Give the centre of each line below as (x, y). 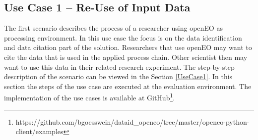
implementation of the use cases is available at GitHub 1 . (90, 97)
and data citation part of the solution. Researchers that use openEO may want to (128, 47)
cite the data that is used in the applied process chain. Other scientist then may (126, 57)
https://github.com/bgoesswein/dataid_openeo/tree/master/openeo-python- (132, 121)
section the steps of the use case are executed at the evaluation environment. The (128, 86)
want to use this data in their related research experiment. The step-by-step (119, 67)
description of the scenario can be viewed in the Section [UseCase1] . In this (118, 76)
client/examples (39, 131)
